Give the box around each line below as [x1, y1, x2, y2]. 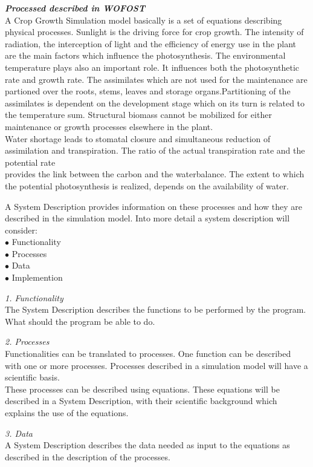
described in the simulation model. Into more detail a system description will [5, 212, 290, 224]
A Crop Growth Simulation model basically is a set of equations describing [5, 13, 282, 26]
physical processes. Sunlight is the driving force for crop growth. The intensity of [5, 25, 304, 38]
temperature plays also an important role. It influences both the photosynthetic [5, 60, 299, 73]
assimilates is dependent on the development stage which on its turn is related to [5, 96, 305, 109]
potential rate [5, 155, 56, 168]
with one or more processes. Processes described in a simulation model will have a [5, 359, 308, 371]
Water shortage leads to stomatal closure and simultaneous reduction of [5, 132, 271, 145]
